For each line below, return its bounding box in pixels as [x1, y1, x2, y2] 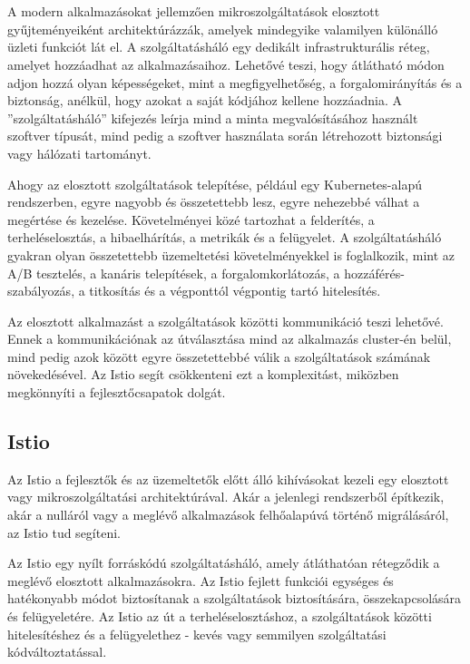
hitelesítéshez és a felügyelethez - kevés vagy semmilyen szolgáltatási [7, 624, 387, 643]
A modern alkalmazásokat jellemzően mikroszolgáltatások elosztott [7, 2, 380, 21]
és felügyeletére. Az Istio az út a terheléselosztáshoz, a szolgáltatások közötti [7, 607, 432, 626]
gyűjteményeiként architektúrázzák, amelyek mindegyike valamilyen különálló [7, 19, 438, 38]
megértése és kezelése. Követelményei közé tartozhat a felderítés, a [7, 210, 375, 229]
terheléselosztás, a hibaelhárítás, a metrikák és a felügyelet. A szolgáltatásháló [7, 228, 442, 247]
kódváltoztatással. [7, 642, 107, 661]
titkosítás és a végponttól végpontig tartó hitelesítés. [89, 281, 381, 300]
